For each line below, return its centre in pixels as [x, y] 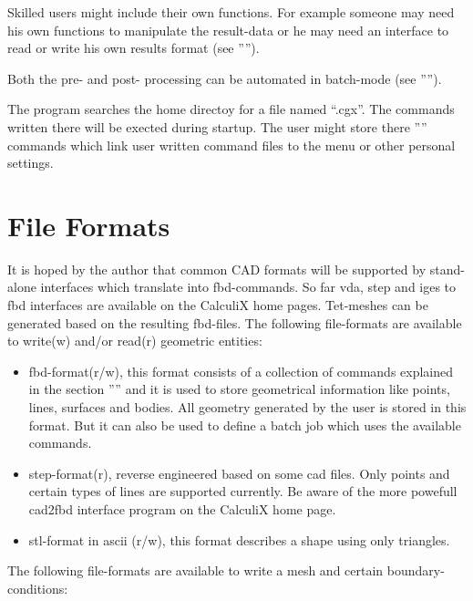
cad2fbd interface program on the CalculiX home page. [182, 509]
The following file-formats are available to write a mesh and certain [195, 570]
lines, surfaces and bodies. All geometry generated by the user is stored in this [247, 407]
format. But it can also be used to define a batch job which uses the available [245, 425]
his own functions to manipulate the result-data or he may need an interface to [228, 30]
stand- [447, 269]
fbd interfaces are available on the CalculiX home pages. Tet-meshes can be [218, 305]
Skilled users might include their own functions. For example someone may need [231, 12]
